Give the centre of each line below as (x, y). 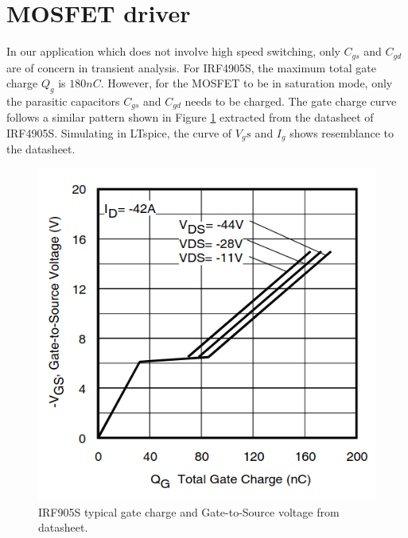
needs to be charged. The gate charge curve (291, 101)
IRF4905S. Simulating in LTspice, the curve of (119, 133)
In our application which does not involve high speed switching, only (173, 51)
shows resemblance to (342, 133)
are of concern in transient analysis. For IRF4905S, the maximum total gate (191, 67)
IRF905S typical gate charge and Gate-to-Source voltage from (189, 511)
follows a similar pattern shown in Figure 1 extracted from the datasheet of (190, 117)
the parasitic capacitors (63, 101)
